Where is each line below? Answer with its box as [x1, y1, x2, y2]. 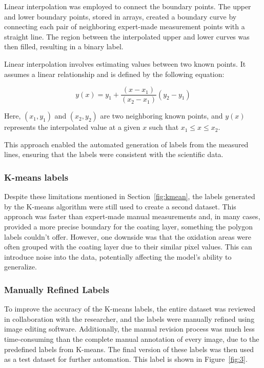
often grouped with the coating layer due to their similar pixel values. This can [4, 241, 252, 252]
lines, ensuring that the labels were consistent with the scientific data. [4, 149, 224, 160]
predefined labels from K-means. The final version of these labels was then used [4, 343, 254, 354]
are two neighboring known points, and [100, 110, 223, 121]
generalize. [4, 261, 37, 272]
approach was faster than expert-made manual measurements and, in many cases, [4, 211, 260, 222]
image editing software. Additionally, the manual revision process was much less [4, 323, 255, 334]
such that [149, 122, 179, 132]
